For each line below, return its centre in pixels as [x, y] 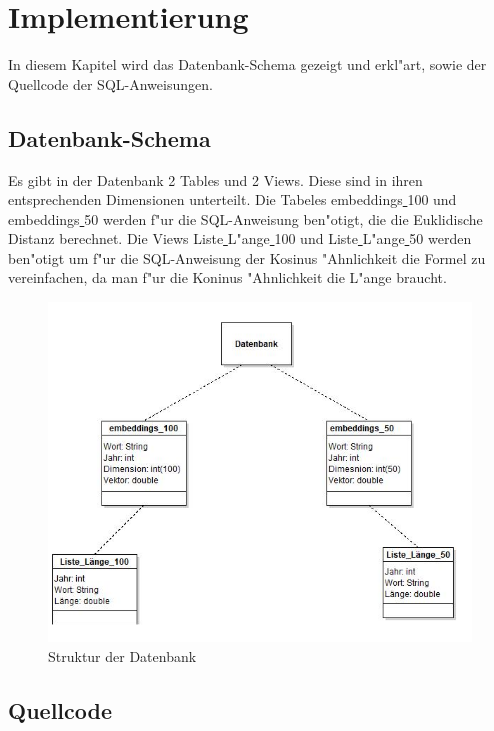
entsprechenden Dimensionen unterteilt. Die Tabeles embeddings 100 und [232, 199]
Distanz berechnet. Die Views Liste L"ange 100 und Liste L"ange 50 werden [240, 238]
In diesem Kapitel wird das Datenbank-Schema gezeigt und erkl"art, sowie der [247, 64]
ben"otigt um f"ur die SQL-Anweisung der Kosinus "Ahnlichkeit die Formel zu [247, 257]
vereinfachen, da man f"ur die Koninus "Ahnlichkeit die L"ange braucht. [227, 277]
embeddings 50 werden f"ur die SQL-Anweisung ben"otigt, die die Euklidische [245, 218]
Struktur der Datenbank [122, 655]
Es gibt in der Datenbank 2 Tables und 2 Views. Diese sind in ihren [215, 179]
